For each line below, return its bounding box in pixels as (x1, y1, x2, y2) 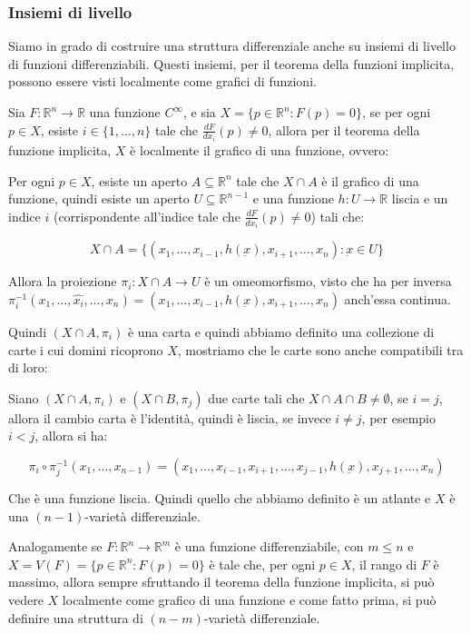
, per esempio (361, 408, 436, 427)
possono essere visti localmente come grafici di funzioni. (8, 72, 317, 91)
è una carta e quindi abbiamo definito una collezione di (127, 322, 435, 341)
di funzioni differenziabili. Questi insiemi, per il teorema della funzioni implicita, (8, 54, 455, 73)
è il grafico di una (321, 171, 419, 190)
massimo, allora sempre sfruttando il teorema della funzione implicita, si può (8, 572, 435, 591)
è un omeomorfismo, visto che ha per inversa (204, 272, 452, 291)
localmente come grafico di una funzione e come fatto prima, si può (62, 590, 437, 609)
